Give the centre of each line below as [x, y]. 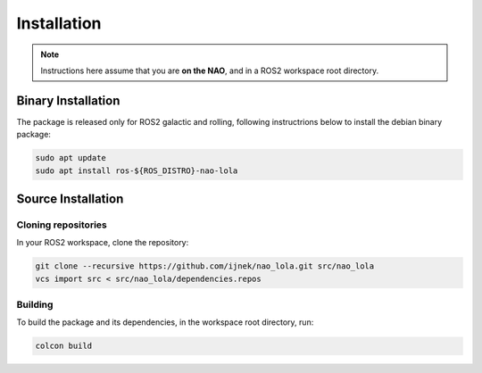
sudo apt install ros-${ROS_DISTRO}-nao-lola [137, 170]
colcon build [64, 346]
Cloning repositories [62, 225]
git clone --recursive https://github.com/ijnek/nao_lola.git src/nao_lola [205, 266]
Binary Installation [68, 100]
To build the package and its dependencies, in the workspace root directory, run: [165, 322]
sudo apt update [71, 158]
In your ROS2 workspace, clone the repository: [103, 243]
